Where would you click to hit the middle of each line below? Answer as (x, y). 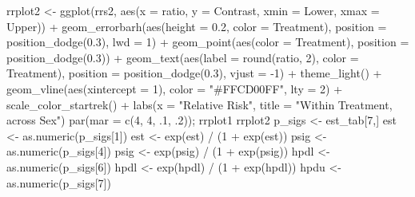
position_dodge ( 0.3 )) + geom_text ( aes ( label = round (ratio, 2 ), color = (183, 57)
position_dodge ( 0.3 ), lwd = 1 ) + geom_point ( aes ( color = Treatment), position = (208, 42)
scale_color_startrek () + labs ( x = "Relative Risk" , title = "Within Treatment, (200, 104)
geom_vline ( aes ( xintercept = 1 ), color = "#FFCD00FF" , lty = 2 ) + (175, 88)
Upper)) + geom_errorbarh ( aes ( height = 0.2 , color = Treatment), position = (197, 26)
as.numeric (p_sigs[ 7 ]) (59, 182)
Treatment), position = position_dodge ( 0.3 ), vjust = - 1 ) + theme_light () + (194, 73)
